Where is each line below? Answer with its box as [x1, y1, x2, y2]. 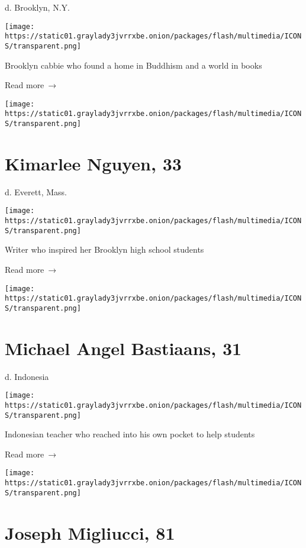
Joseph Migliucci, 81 [5, 520, 175, 544]
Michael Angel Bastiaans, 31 [5, 336, 242, 360]
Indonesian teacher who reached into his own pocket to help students [5, 428, 255, 440]
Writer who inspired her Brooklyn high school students [5, 243, 204, 256]
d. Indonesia [5, 370, 49, 382]
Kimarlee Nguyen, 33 [5, 151, 182, 175]
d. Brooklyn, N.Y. [5, 1, 70, 13]
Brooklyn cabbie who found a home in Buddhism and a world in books [5, 59, 262, 71]
